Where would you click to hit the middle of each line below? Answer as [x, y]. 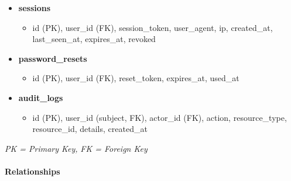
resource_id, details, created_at [90, 129]
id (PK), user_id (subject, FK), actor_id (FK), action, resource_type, [160, 117]
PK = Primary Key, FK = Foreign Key [76, 148]
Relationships [32, 171]
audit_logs [41, 97]
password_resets [53, 58]
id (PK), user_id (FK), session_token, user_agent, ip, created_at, [153, 27]
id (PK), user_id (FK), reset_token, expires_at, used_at [136, 78]
